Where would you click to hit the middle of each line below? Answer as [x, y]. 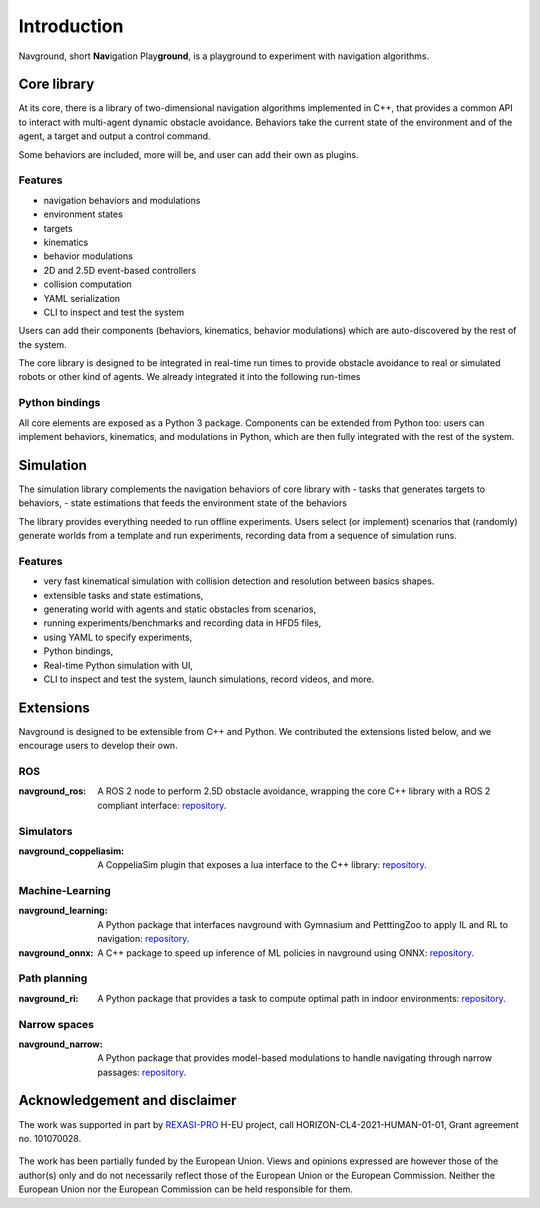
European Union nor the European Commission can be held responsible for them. [186, 1189]
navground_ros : [52, 791]
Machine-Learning [65, 891]
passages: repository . [142, 1072]
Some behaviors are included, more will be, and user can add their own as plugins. [188, 154]
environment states [83, 214]
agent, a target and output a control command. [114, 136]
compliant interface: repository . [162, 805]
